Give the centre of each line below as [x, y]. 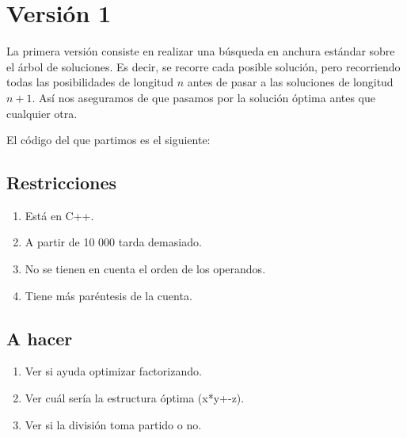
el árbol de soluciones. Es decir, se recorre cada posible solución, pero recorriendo [203, 66]
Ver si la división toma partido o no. [113, 424]
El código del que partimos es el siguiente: [108, 140]
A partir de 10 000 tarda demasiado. [113, 242]
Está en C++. [59, 215]
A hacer [40, 338]
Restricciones [62, 183]
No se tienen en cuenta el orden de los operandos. [145, 269]
